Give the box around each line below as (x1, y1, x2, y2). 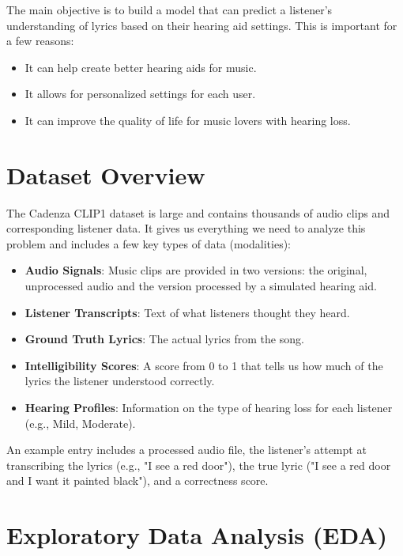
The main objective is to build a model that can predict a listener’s (6, 2, 333, 17)
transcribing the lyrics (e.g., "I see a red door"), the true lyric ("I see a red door (6, 456, 391, 473)
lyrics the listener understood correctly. (24, 373, 215, 389)
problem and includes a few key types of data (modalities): (6, 235, 291, 252)
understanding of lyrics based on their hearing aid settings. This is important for (6, 17, 397, 33)
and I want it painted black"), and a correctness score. (6, 472, 269, 489)
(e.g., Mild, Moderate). (24, 414, 136, 431)
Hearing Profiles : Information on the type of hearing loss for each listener (24, 399, 393, 416)
